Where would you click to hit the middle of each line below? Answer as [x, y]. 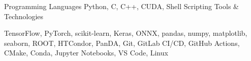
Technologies [24, 16]
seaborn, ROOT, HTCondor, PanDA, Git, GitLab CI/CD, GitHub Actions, [122, 43]
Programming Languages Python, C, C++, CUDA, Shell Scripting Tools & [121, 6]
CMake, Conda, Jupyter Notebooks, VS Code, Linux [86, 53]
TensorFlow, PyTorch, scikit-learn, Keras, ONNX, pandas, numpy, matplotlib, [126, 33]
